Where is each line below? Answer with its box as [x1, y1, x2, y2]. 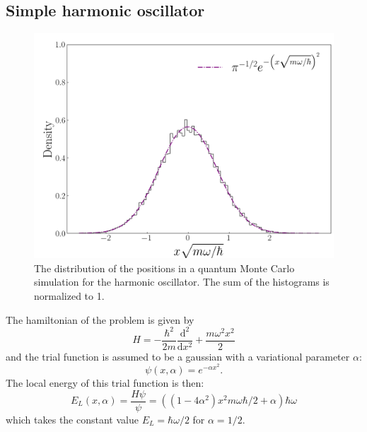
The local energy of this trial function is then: [6, 375, 204, 390]
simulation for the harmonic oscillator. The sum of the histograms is [34, 274, 330, 289]
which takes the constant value [6, 411, 139, 426]
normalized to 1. [34, 288, 105, 303]
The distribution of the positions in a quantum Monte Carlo [34, 260, 295, 275]
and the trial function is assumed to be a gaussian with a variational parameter [6, 349, 350, 363]
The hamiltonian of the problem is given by [6, 312, 194, 327]
